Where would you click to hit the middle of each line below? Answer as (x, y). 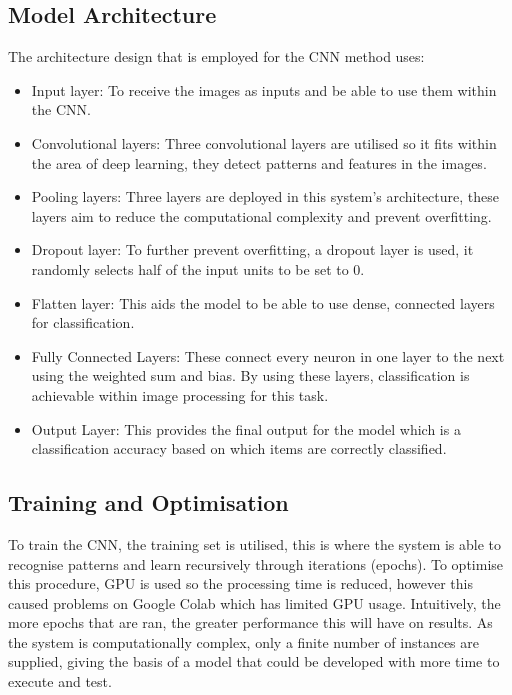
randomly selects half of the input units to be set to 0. (198, 268)
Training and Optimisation (148, 502)
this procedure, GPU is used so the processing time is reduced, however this (241, 583)
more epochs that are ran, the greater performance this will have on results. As (250, 622)
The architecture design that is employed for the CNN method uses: (216, 56)
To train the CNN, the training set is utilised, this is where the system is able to (255, 543)
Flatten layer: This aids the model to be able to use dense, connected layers (263, 302)
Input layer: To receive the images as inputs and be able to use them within (264, 89)
